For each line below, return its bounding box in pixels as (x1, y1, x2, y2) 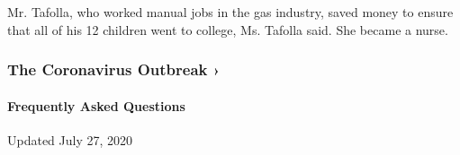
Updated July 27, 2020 (7, 130, 133, 149)
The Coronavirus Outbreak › (7, 58, 221, 81)
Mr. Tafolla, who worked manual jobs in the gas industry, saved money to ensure (7, 3, 454, 21)
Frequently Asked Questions (7, 96, 185, 115)
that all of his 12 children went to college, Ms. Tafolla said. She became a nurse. (7, 20, 448, 39)
